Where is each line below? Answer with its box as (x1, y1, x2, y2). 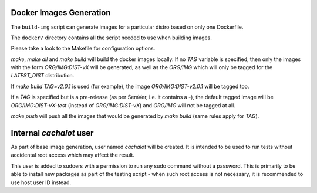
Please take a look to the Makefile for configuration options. (11, 45, 156, 52)
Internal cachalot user (11, 128, 94, 138)
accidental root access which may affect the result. (11, 151, 135, 158)
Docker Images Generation (11, 8, 111, 18)
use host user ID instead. (11, 179, 72, 186)
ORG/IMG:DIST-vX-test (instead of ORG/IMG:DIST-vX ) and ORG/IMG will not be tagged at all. (11, 101, 236, 109)
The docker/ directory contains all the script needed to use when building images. (11, 34, 213, 41)
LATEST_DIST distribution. (11, 72, 75, 79)
